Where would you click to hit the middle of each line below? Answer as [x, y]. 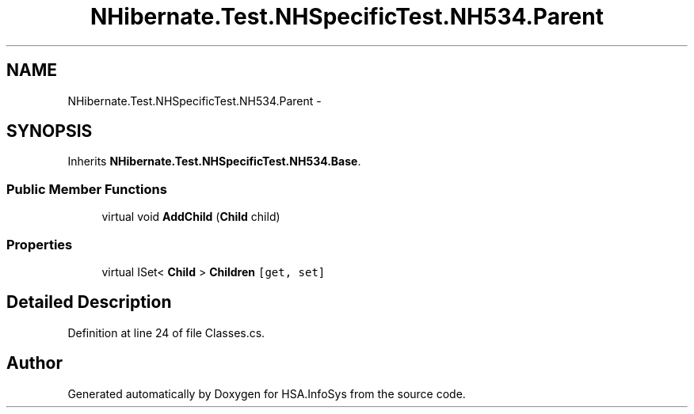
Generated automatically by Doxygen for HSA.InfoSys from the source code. [267, 393]
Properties [40, 244]
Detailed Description [89, 302]
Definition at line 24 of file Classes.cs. [166, 332]
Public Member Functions [87, 189]
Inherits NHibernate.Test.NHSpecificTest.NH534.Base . [214, 161]
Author [34, 363]
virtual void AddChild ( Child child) [191, 217]
